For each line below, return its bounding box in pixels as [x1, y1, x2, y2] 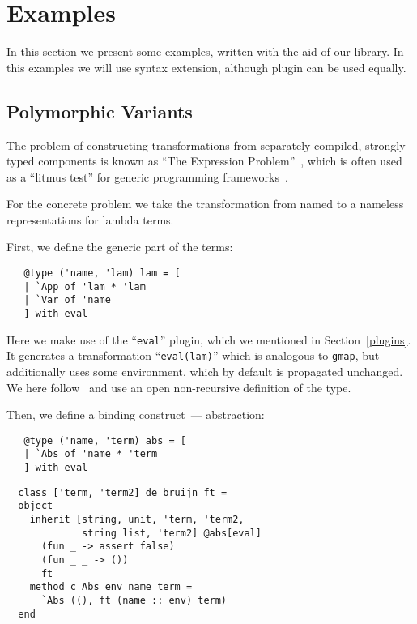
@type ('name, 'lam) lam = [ [23, 267, 181, 280]
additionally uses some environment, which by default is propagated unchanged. [6, 363, 403, 380]
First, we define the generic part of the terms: [6, 238, 233, 255]
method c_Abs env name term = [29, 581, 193, 593]
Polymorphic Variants [6, 98, 193, 123]
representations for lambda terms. [6, 211, 174, 228]
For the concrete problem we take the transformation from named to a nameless [6, 195, 404, 212]
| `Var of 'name [23, 294, 111, 306]
